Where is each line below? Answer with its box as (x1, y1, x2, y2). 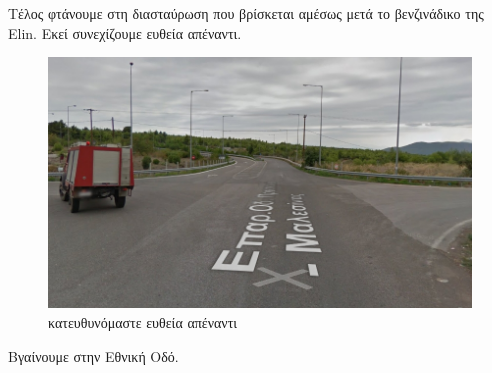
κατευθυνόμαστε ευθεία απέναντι (48, 312, 238, 333)
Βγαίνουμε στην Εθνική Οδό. (8, 345, 179, 366)
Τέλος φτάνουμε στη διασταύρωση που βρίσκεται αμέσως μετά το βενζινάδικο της (8, 3, 484, 23)
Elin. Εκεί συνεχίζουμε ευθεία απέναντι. (8, 22, 242, 43)
